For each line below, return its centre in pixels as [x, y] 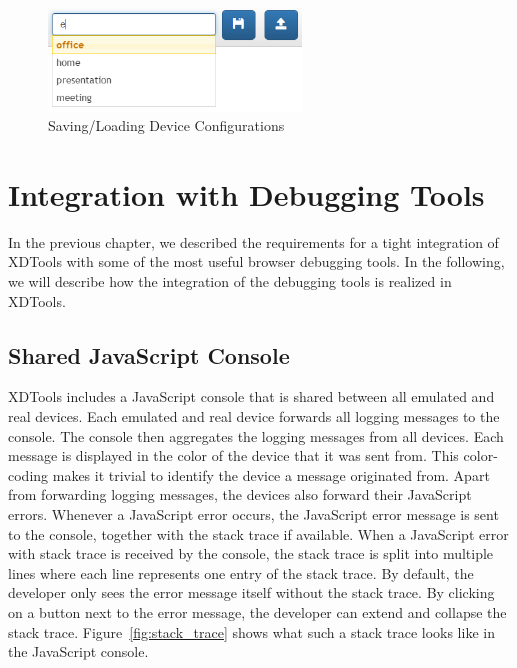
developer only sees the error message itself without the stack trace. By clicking [251, 592]
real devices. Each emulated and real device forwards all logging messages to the [254, 416]
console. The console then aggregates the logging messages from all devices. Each [256, 435]
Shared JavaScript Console [149, 354]
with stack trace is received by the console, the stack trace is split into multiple [251, 553]
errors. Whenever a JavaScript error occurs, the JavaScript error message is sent [253, 514]
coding [28, 474]
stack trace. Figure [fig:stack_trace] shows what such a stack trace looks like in [251, 631]
